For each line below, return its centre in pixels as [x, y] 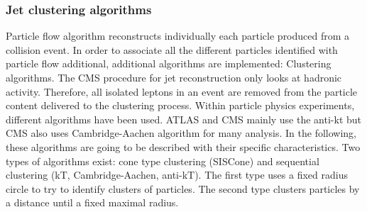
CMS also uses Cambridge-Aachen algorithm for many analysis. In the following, [181, 133]
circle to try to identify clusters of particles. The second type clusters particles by [183, 188]
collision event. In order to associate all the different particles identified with [172, 49]
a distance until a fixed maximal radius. [92, 202]
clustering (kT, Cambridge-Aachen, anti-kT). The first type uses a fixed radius [177, 175]
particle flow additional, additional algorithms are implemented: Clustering [169, 63]
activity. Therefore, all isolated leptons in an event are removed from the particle [182, 91]
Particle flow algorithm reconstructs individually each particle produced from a [178, 36]
